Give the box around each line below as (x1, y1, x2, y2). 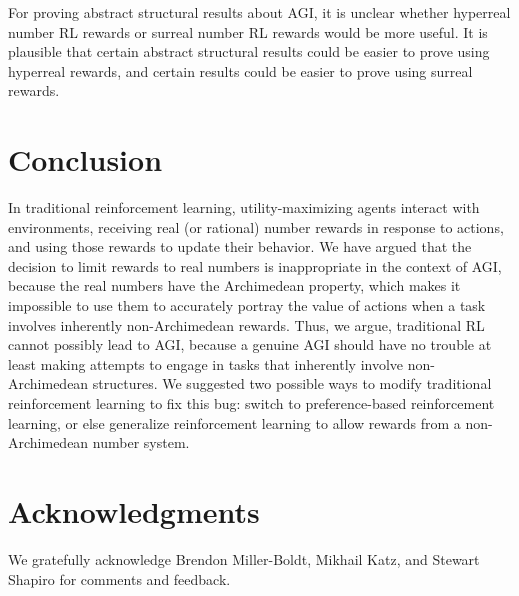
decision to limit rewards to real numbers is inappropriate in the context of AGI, (8, 255, 502, 276)
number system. (92, 432, 190, 453)
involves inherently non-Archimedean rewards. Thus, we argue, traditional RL (8, 314, 485, 335)
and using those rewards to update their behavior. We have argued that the (8, 236, 472, 257)
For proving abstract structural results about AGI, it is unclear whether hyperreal (8, 2, 511, 22)
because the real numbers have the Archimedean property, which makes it (8, 275, 461, 296)
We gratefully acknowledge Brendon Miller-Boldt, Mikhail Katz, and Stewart (8, 548, 480, 569)
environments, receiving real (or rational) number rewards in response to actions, (8, 216, 504, 237)
